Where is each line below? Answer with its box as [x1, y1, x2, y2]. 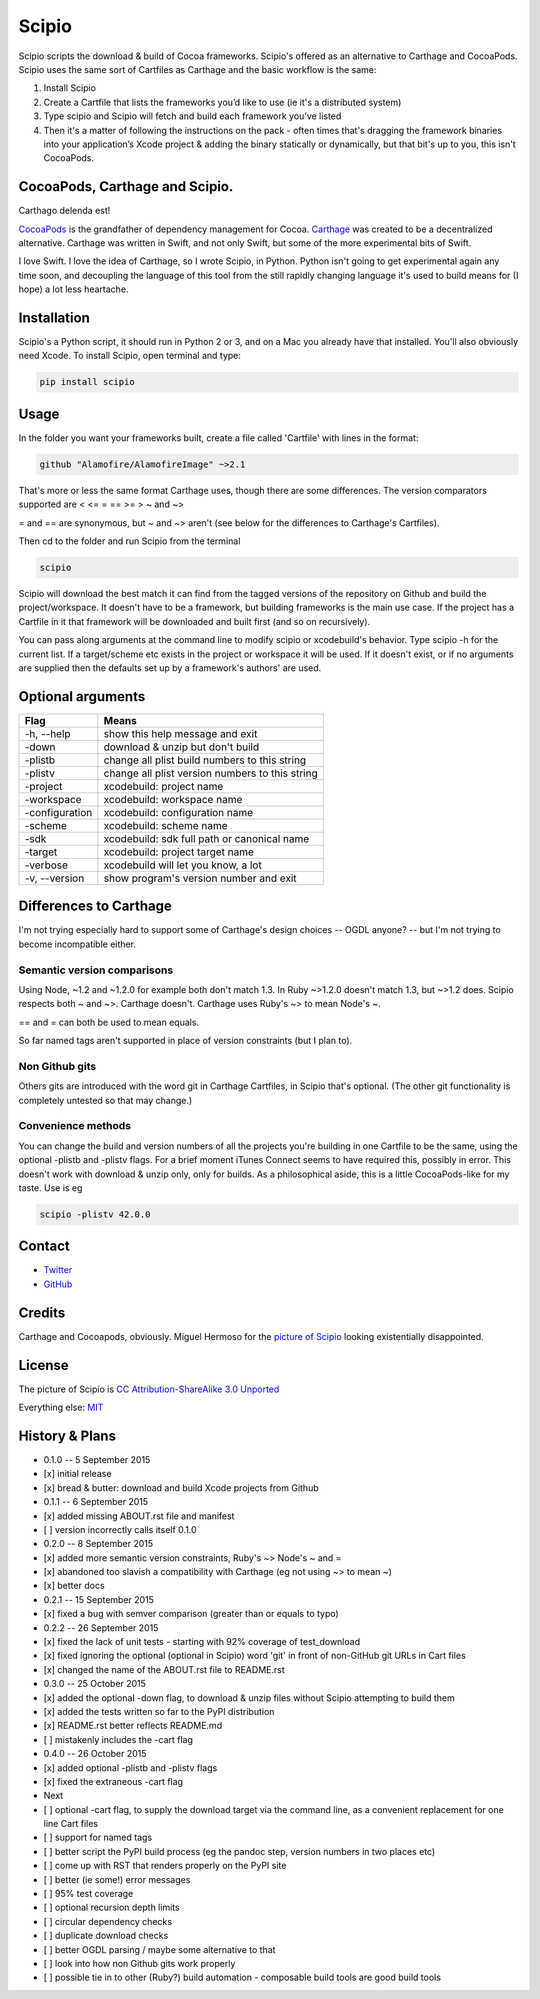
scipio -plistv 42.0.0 [39, 1208, 151, 1220]
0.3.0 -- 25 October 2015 [43, 1678, 147, 1690]
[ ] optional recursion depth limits [43, 1901, 180, 1914]
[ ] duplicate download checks [43, 1930, 169, 1942]
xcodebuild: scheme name [103, 818, 229, 832]
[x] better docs [43, 1580, 105, 1592]
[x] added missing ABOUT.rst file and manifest [43, 1510, 235, 1522]
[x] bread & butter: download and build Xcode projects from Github [43, 1481, 319, 1494]
